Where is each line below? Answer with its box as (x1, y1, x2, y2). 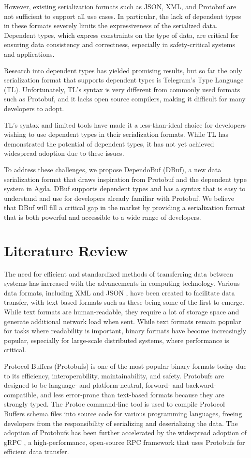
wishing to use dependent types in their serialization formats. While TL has (4, 129, 228, 139)
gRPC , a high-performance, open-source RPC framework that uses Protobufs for (4, 437, 245, 447)
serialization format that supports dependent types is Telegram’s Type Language (4, 75, 244, 85)
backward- (185, 380, 216, 390)
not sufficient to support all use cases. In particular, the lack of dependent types (4, 11, 241, 21)
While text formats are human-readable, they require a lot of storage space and (4, 306, 239, 316)
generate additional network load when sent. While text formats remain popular (4, 316, 241, 326)
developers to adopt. (4, 103, 64, 113)
